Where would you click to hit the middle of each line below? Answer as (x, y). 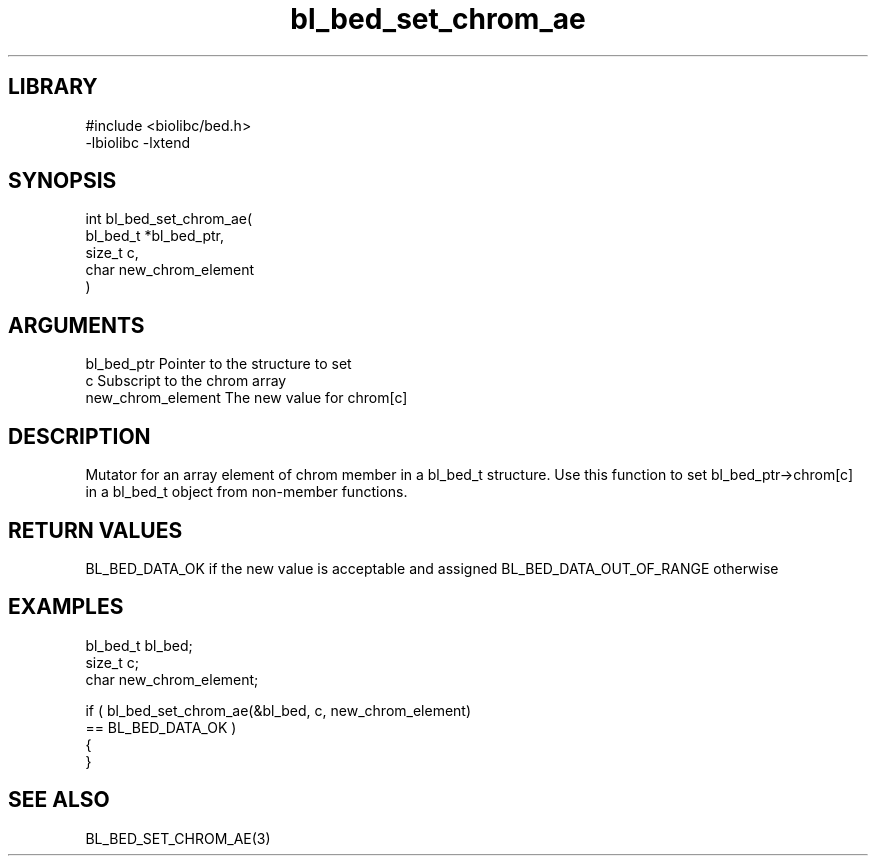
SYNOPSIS (62, 181)
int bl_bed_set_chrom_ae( (169, 219)
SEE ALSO (59, 800)
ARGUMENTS (76, 325)
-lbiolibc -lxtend (138, 142)
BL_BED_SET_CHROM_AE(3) (178, 838)
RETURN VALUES (95, 530)
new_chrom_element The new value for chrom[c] (246, 398)
